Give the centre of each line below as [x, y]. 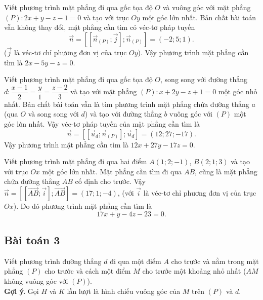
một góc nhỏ [238, 91]
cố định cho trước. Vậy [110, 181]
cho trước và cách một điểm [88, 271]
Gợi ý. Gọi [21, 291]
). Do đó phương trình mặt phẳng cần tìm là [83, 206]
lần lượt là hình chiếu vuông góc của [124, 291]
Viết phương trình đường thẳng [53, 261]
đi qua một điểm [136, 261]
